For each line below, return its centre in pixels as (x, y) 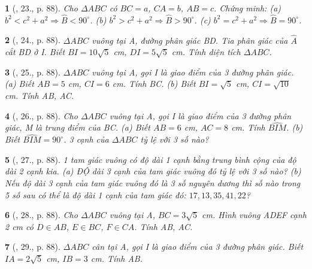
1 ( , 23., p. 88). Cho (41, 8)
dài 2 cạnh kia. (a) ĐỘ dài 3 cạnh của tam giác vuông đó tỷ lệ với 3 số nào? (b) (153, 171)
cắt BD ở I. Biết (35, 52)
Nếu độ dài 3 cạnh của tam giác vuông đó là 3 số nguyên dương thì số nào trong (153, 183)
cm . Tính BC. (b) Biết (154, 84)
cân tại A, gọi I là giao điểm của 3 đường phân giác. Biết (198, 247)
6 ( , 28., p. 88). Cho (41, 215)
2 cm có (19, 226)
